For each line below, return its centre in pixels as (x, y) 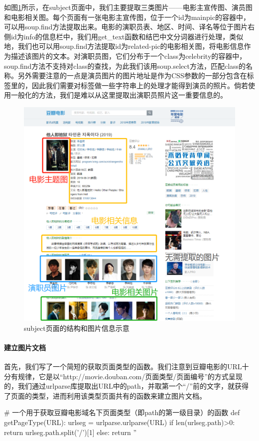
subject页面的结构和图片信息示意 (77, 328)
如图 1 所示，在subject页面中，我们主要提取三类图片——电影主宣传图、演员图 (128, 7)
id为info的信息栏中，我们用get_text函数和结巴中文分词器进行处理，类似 (127, 36)
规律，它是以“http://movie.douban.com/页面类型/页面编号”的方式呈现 (130, 376)
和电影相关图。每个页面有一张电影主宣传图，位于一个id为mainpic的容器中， (127, 17)
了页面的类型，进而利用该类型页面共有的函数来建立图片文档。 (105, 395)
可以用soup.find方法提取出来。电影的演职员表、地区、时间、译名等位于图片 (126, 27)
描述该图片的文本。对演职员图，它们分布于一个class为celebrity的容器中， (129, 56)
